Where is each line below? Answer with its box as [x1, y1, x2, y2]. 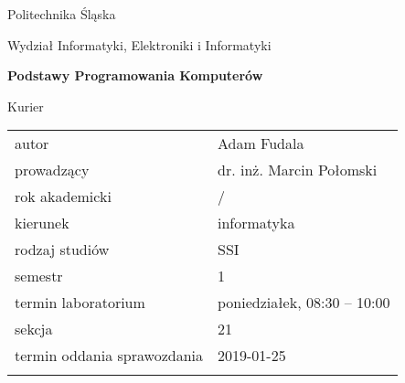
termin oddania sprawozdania [15, 345, 203, 367]
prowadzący [15, 159, 90, 181]
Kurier [7, 96, 44, 115]
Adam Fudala [218, 133, 304, 154]
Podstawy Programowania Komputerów [7, 66, 263, 85]
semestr [15, 265, 63, 287]
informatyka [218, 212, 295, 234]
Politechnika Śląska [7, 5, 116, 23]
